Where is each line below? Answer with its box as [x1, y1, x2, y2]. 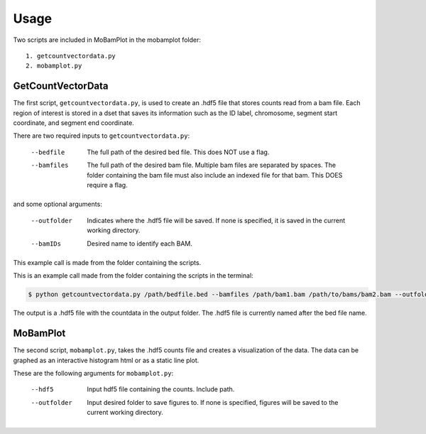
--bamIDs [31, 239, 62, 248]
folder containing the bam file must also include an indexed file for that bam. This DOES [87, 170, 343, 179]
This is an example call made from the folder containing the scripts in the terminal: [13, 271, 253, 280]
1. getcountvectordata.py [26, 52, 116, 60]
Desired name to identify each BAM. [87, 239, 193, 248]
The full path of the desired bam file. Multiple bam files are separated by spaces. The [87, 161, 337, 170]
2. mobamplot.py [26, 62, 82, 70]
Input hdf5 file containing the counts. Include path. [87, 385, 235, 394]
